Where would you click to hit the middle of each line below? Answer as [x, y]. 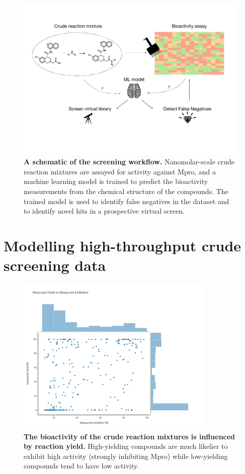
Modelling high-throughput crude [122, 245]
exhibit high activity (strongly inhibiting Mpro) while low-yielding [126, 456]
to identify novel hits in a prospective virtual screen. [104, 211]
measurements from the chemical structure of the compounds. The [126, 191]
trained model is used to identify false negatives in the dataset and [127, 201]
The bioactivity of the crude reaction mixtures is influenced [130, 436]
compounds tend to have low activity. [81, 466]
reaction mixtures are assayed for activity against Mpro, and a [120, 171]
